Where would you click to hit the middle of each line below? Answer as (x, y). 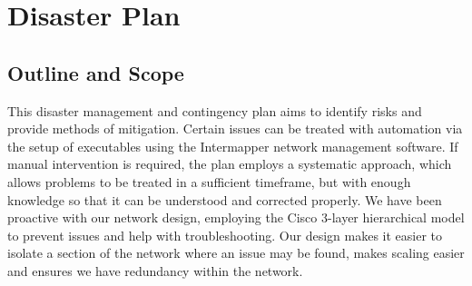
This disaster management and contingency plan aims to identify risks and (215, 110)
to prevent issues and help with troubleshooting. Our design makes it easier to (225, 235)
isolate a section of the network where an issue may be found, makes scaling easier (236, 253)
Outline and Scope (96, 72)
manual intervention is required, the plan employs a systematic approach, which (230, 164)
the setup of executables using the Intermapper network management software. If (233, 146)
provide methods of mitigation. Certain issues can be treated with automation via (235, 128)
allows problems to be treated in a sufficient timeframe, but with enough (209, 181)
